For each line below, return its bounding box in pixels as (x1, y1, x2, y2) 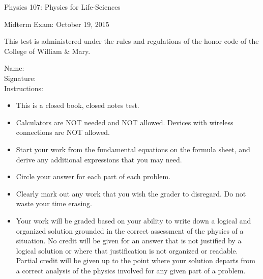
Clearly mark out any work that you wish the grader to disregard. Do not (16, 188, 246, 199)
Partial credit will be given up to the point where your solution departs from (16, 255, 255, 266)
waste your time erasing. (16, 198, 92, 209)
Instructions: (4, 82, 43, 93)
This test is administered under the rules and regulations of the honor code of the (4, 36, 259, 46)
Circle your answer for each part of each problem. (16, 171, 171, 182)
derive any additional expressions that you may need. (16, 154, 182, 164)
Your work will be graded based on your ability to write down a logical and (16, 215, 251, 226)
